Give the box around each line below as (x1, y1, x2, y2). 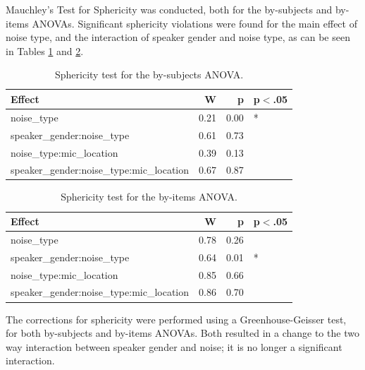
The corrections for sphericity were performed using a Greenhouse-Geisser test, (6, 311, 347, 326)
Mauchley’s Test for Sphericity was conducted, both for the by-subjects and (6, 2, 333, 16)
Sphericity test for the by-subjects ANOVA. (54, 67, 244, 82)
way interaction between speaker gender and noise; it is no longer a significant (6, 339, 342, 354)
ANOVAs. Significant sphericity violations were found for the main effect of (32, 16, 357, 30)
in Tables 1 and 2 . (6, 43, 84, 58)
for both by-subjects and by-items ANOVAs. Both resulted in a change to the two (6, 326, 359, 340)
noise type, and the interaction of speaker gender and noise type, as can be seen (6, 30, 350, 44)
